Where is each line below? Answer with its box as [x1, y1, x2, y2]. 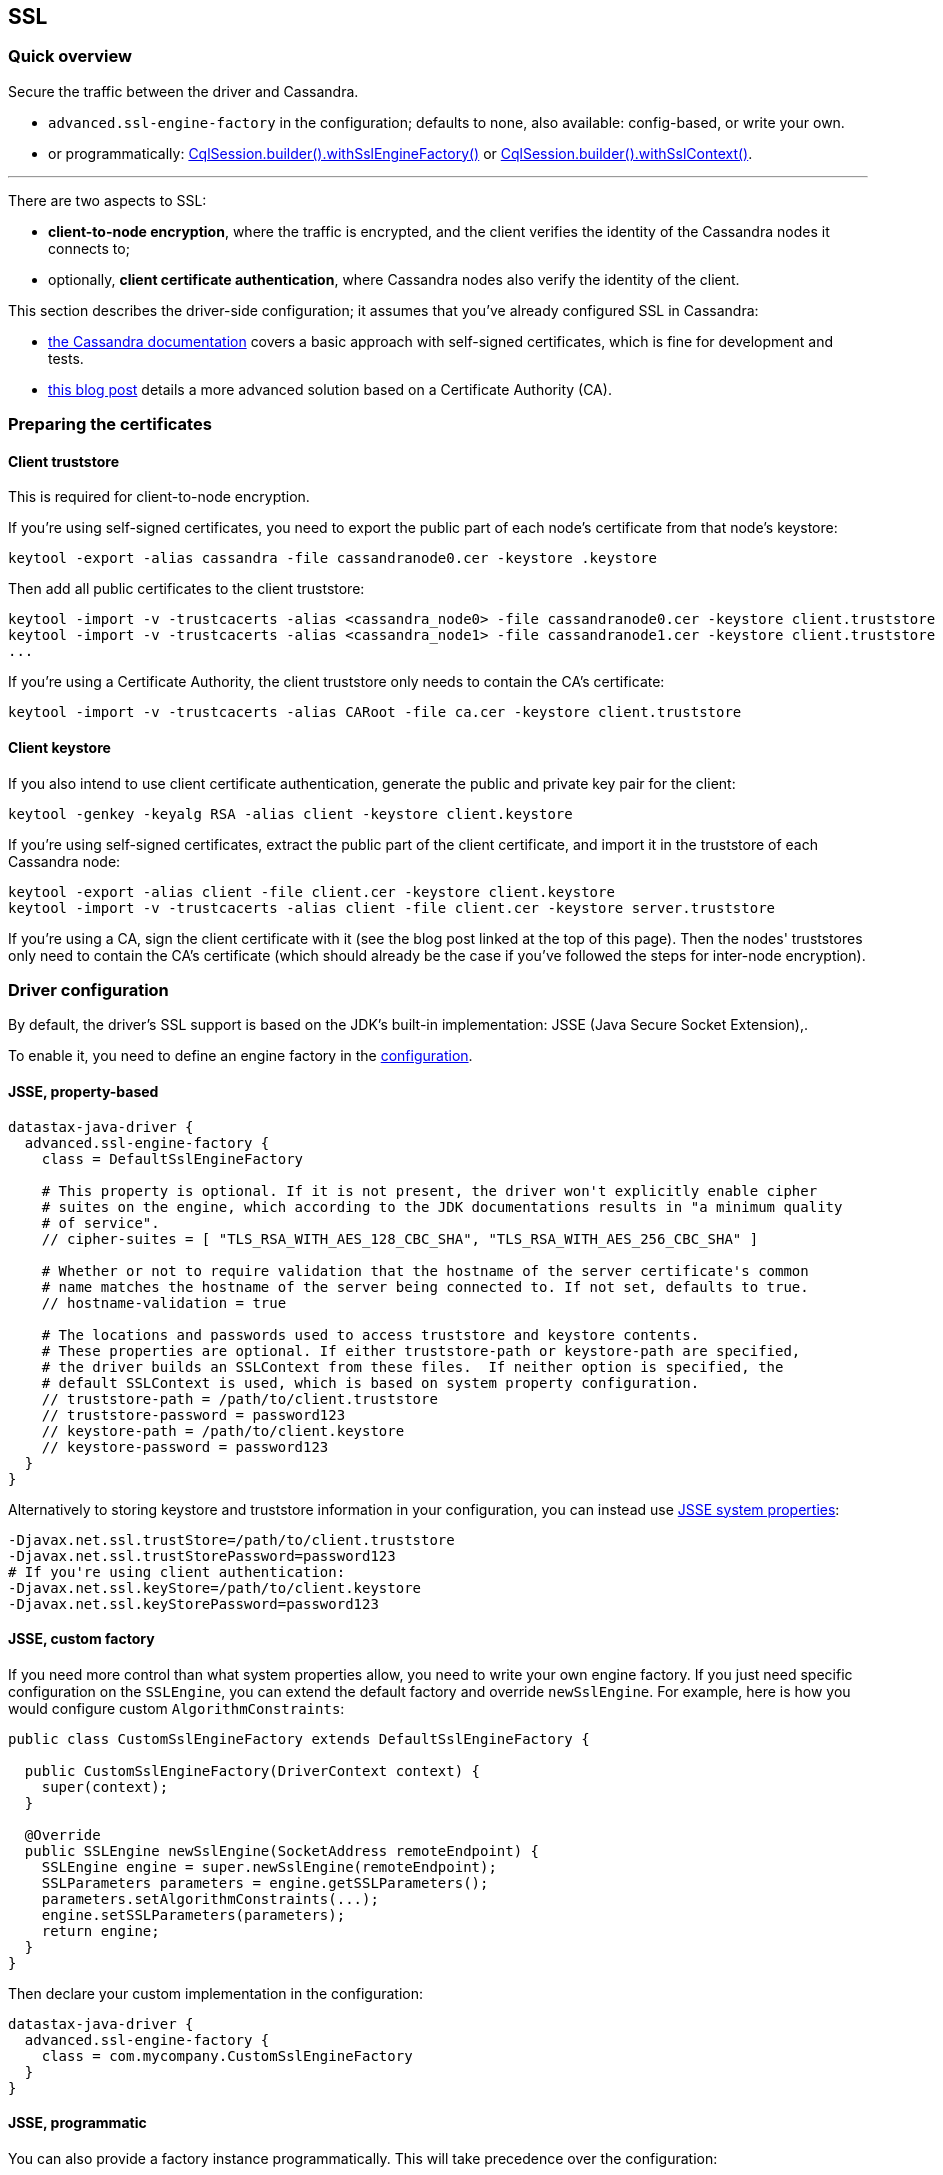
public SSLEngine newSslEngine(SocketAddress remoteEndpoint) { [24, 1842, 540, 1859]
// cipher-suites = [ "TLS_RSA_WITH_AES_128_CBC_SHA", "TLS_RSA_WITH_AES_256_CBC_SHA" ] [41, 1230, 759, 1247]
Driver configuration [8, 979, 169, 1000]
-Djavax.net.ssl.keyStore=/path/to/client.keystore [8, 1579, 422, 1596]
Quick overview [8, 46, 132, 67]
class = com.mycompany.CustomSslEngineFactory [41, 2047, 413, 2064]
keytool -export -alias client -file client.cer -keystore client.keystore [8, 883, 615, 900]
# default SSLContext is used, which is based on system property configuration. [41, 1374, 700, 1391]
